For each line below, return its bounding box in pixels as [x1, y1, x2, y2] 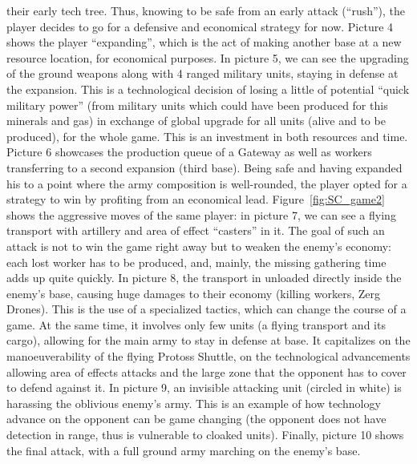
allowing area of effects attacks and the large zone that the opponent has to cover [6, 363, 407, 380]
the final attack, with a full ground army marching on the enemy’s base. [6, 442, 361, 458]
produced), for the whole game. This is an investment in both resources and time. [6, 127, 408, 144]
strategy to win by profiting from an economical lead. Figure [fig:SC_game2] [6, 191, 385, 208]
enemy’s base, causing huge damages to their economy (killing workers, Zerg [6, 284, 380, 301]
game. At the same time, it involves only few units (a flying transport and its [6, 316, 386, 333]
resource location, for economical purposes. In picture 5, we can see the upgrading [6, 49, 409, 66]
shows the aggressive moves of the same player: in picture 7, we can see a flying [6, 206, 396, 223]
